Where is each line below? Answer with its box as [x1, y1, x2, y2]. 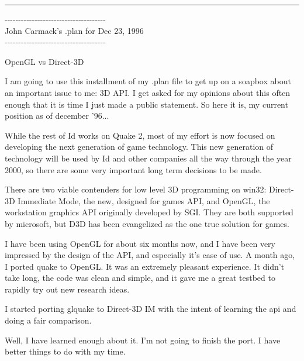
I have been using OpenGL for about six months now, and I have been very [5, 237, 275, 249]
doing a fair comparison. [5, 314, 92, 326]
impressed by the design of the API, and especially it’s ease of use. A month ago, [5, 249, 295, 261]
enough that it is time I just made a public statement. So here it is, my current [5, 98, 288, 110]
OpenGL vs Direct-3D [5, 55, 84, 67]
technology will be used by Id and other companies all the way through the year [5, 152, 292, 164]
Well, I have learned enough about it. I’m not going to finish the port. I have [5, 334, 281, 346]
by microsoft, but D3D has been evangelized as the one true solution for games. [5, 217, 289, 229]
